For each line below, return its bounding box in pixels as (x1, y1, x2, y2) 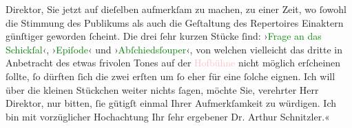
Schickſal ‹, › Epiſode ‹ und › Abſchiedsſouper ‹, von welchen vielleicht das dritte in (6, 42, 342, 56)
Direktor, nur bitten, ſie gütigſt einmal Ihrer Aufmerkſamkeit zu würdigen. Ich (6, 96, 337, 110)
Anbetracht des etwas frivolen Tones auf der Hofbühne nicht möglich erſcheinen (6, 55, 341, 70)
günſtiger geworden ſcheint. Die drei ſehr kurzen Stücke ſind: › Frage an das (6, 29, 322, 43)
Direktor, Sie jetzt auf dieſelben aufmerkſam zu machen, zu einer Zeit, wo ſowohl (6, 2, 347, 16)
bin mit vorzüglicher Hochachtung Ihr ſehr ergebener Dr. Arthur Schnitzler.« (6, 109, 330, 123)
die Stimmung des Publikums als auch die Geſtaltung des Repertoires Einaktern (6, 15, 344, 29)
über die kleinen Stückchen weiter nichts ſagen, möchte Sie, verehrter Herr (6, 82, 319, 97)
